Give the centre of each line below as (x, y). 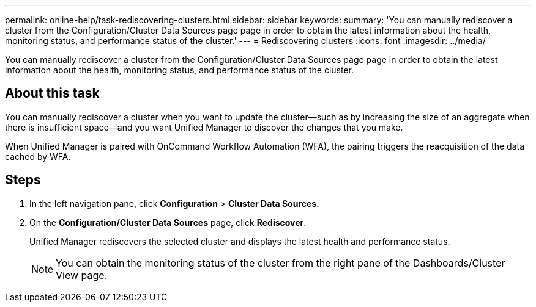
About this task (52, 93)
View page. (82, 275)
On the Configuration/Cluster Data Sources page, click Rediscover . (168, 222)
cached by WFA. (38, 156)
